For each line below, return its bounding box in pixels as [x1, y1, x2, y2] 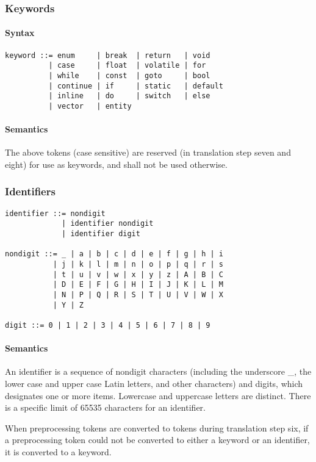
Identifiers [5, 184, 56, 199]
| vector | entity [48, 101, 132, 110]
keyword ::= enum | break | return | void [5, 51, 210, 60]
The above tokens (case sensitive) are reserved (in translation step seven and [5, 146, 291, 159]
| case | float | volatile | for [48, 61, 206, 70]
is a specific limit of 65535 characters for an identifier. [5, 401, 206, 414]
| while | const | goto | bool [48, 71, 210, 80]
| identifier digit [62, 229, 140, 239]
